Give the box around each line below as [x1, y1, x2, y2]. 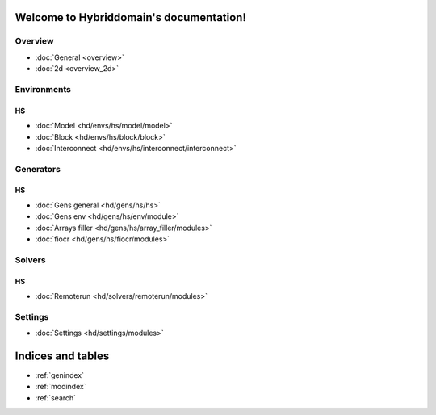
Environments [15, 83, 72, 94]
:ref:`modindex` [35, 382, 86, 392]
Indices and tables [15, 349, 110, 363]
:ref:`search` [35, 392, 77, 403]
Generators [15, 163, 61, 174]
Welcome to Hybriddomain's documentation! [15, 10, 246, 24]
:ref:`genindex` [35, 371, 85, 380]
